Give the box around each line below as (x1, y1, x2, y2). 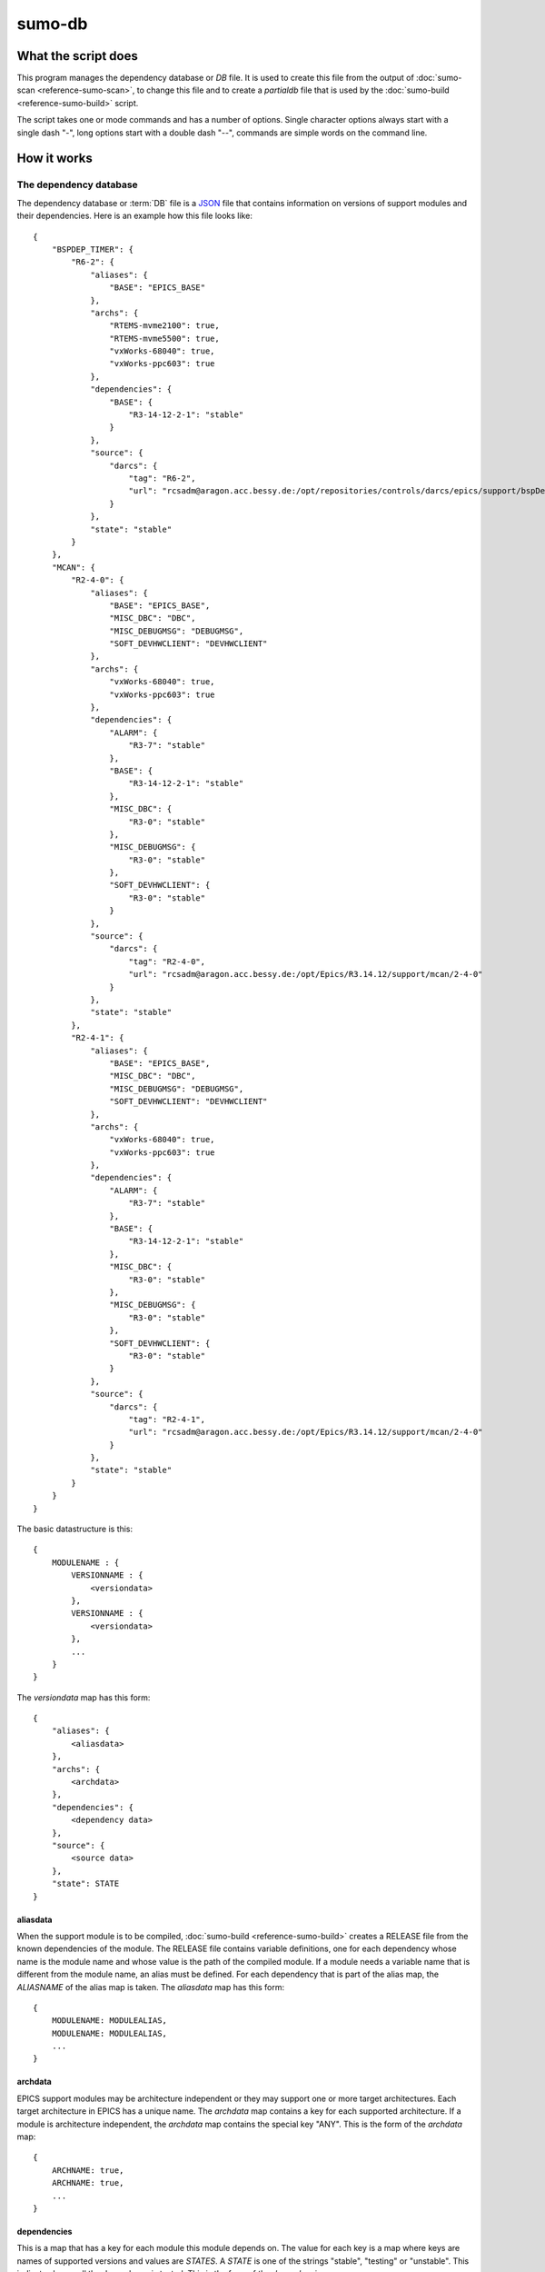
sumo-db (16, 14, 88, 34)
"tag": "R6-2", (128, 473, 196, 483)
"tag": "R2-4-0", (128, 956, 206, 967)
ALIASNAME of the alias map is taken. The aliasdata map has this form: (16, 1981, 285, 1992)
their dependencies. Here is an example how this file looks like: (16, 210, 253, 222)
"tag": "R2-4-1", (128, 1414, 206, 1424)
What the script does (16, 48, 138, 64)
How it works (16, 151, 93, 166)
